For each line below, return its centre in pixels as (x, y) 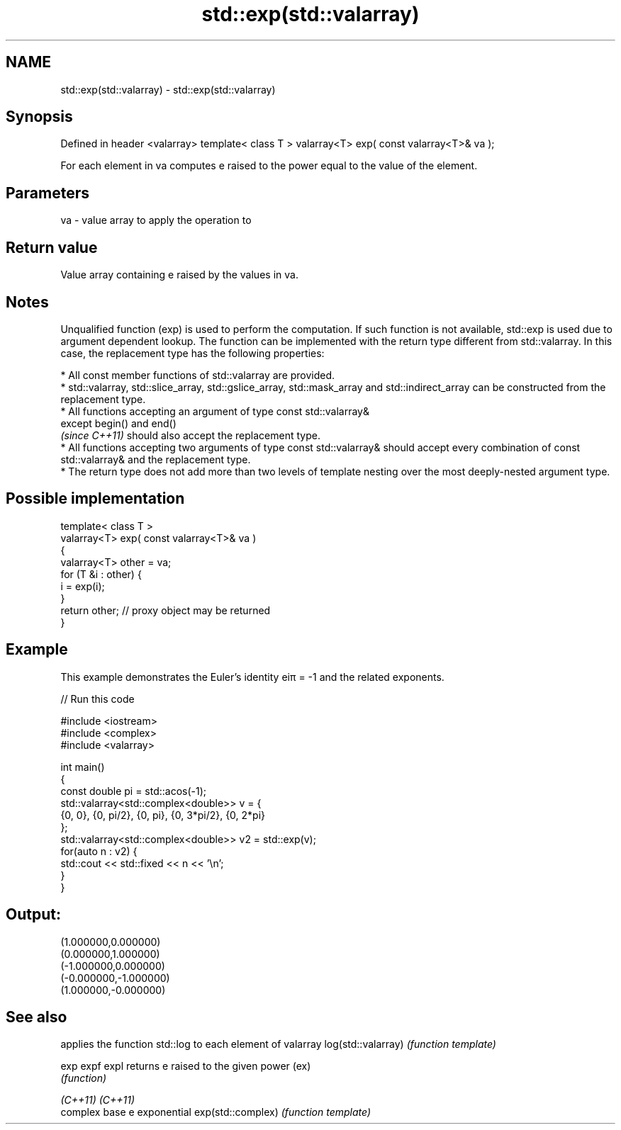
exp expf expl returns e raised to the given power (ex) (186, 1066)
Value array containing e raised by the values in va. (179, 275)
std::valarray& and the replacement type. (156, 459)
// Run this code (97, 699)
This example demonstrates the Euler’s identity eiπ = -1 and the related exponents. (252, 677)
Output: (33, 915)
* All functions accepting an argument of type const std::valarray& (215, 411)
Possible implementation (95, 499)
